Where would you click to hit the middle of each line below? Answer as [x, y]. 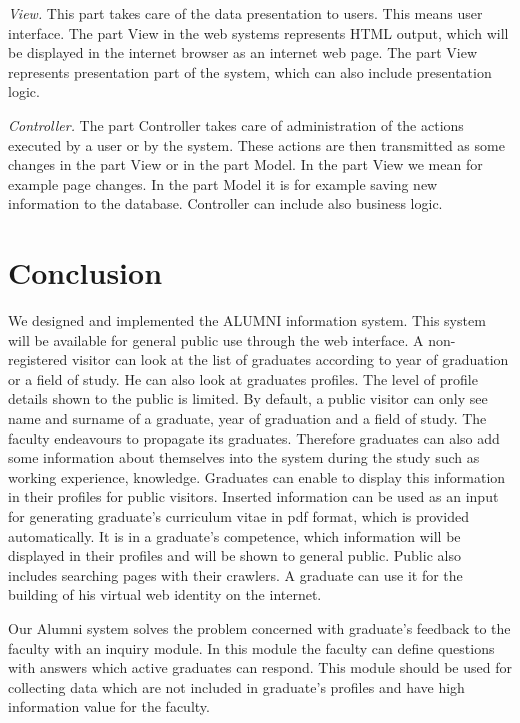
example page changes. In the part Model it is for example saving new [223, 183]
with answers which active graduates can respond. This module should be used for [260, 667]
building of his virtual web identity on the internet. [165, 594]
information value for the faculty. [109, 706]
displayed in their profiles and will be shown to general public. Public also [234, 555]
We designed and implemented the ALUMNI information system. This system [247, 320]
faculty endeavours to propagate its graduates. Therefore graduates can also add [254, 437]
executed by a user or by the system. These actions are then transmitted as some [256, 144]
